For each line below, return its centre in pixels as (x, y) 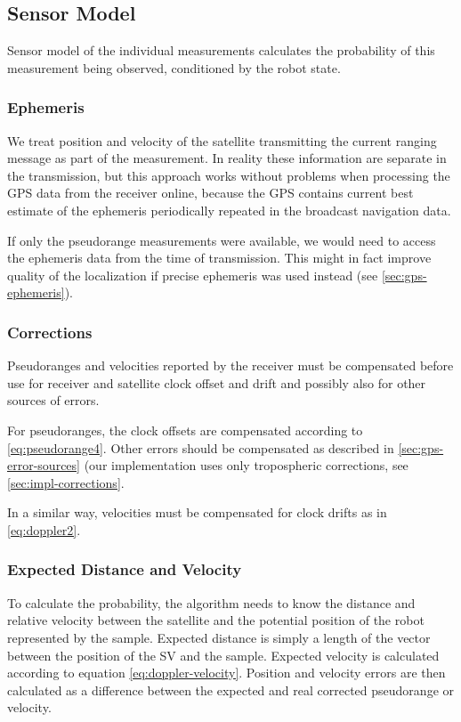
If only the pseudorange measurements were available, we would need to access (222, 240)
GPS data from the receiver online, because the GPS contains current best (210, 193)
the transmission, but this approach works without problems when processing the (229, 175)
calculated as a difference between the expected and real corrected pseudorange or (230, 690)
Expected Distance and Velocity (125, 569)
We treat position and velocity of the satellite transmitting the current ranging (222, 140)
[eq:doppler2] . (44, 529)
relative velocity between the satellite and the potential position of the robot (216, 620)
